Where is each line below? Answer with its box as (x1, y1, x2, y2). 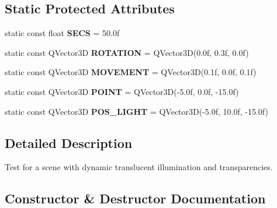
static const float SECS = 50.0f (5, 27, 120, 39)
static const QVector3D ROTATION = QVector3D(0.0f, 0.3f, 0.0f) (5, 46, 249, 58)
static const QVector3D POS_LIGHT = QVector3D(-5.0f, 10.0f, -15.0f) (5, 105, 268, 117)
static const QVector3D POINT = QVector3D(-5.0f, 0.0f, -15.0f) (5, 85, 239, 97)
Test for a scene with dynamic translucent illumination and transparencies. (5, 161, 273, 173)
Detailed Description (5, 133, 133, 151)
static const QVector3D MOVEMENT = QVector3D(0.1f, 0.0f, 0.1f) (5, 66, 257, 78)
